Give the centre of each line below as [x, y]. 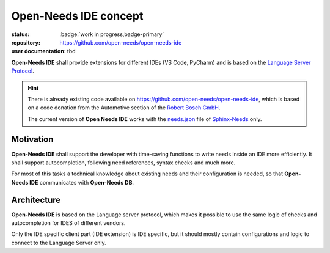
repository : [26, 42]
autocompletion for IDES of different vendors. [68, 223]
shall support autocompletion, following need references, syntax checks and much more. [123, 163]
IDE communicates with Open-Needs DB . [82, 182]
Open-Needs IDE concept [77, 16]
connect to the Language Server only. [59, 243]
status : [20, 34]
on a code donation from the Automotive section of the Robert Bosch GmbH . [124, 108]
